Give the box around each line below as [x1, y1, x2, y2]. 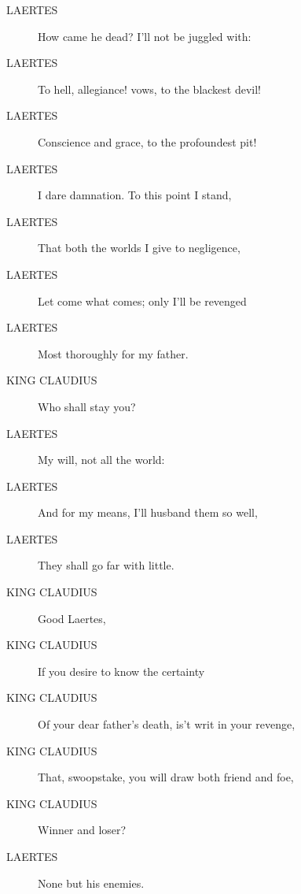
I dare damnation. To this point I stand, [38, 187, 232, 203]
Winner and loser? [38, 822, 127, 838]
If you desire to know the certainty [38, 662, 205, 679]
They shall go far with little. [38, 557, 174, 573]
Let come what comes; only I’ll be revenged [38, 292, 247, 309]
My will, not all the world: [38, 451, 165, 468]
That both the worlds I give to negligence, [38, 239, 240, 256]
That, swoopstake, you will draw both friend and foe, [38, 769, 294, 785]
